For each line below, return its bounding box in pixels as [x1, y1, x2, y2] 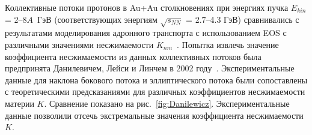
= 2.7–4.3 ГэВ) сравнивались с [186, 13, 299, 25]
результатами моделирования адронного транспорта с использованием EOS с [5, 26, 287, 39]
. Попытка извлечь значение [177, 38, 279, 50]
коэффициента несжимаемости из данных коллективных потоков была [5, 50, 262, 62]
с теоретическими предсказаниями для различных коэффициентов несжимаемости [5, 85, 305, 98]
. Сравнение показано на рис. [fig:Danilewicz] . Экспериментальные [44, 97, 290, 109]
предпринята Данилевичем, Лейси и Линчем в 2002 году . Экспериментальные [5, 62, 295, 74]
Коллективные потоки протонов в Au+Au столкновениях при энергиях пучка [5, 1, 289, 13]
